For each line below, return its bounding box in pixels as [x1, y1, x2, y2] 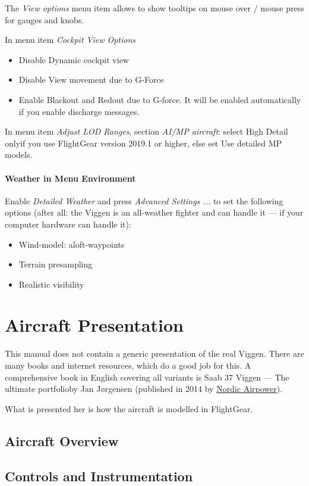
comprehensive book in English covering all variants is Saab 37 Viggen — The [5, 370, 289, 383]
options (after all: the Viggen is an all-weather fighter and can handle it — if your [5, 206, 304, 219]
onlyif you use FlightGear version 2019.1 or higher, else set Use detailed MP [5, 136, 282, 149]
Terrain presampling [18, 258, 93, 270]
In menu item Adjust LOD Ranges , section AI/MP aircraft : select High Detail [5, 125, 288, 138]
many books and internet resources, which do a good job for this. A [5, 359, 251, 372]
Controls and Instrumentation [5, 466, 193, 485]
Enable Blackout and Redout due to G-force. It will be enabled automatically [18, 93, 301, 105]
